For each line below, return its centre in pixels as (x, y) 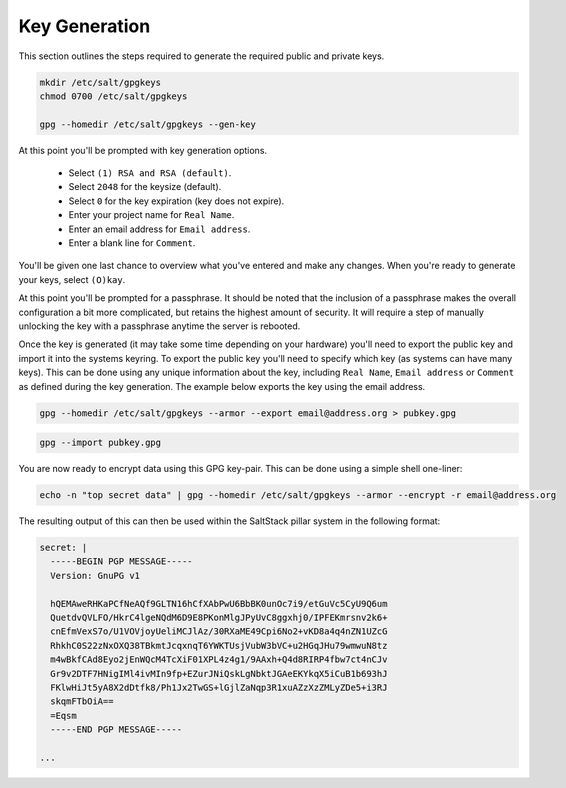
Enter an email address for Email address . (159, 229)
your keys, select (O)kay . (72, 279)
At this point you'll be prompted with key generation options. (143, 150)
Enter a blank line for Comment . (132, 243)
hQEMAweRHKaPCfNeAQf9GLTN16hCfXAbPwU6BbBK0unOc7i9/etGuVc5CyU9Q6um (219, 603)
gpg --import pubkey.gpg (100, 443)
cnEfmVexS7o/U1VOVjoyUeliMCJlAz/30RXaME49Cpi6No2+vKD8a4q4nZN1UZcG (219, 631)
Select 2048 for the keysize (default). (145, 187)
